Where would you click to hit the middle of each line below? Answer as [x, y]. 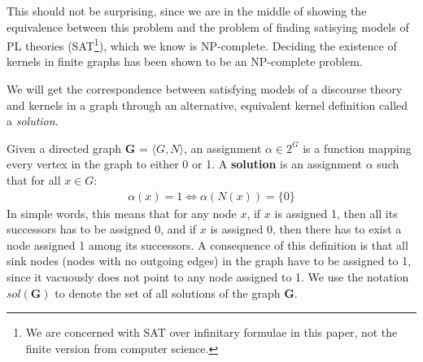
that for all [34, 180]
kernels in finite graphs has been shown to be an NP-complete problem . [185, 61]
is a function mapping [357, 148]
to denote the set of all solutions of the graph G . [176, 292]
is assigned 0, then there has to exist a [306, 229]
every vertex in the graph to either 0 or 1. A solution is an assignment [185, 164]
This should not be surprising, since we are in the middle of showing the [187, 11]
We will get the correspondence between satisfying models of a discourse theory [205, 89]
